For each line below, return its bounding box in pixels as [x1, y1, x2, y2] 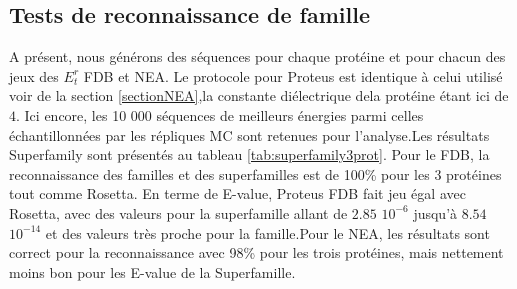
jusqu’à [413, 202, 458, 223]
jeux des [9, 65, 59, 86]
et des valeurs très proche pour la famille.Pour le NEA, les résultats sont [45, 222, 490, 243]
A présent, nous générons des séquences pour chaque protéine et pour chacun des [9, 46, 506, 67]
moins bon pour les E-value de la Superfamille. [9, 261, 296, 282]
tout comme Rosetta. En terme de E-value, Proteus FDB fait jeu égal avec [9, 183, 466, 204]
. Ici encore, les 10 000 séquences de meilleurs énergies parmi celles [16, 104, 424, 125]
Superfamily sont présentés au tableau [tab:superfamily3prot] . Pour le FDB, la [9, 144, 490, 165]
